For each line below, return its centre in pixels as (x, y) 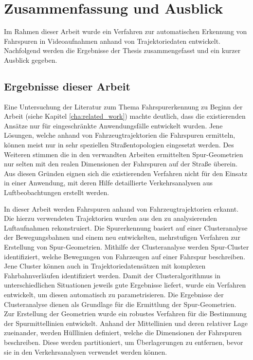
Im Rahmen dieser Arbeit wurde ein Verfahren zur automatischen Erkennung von (126, 31)
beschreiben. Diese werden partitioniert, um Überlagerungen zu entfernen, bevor (124, 342)
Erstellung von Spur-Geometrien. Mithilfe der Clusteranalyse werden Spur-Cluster (126, 247)
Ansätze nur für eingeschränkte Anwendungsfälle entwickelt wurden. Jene (113, 125)
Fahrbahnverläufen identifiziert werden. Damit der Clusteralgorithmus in (112, 275)
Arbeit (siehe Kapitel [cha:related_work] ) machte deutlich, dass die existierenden (125, 116)
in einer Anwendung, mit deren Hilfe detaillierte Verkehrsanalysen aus (108, 183)
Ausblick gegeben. (31, 60)
